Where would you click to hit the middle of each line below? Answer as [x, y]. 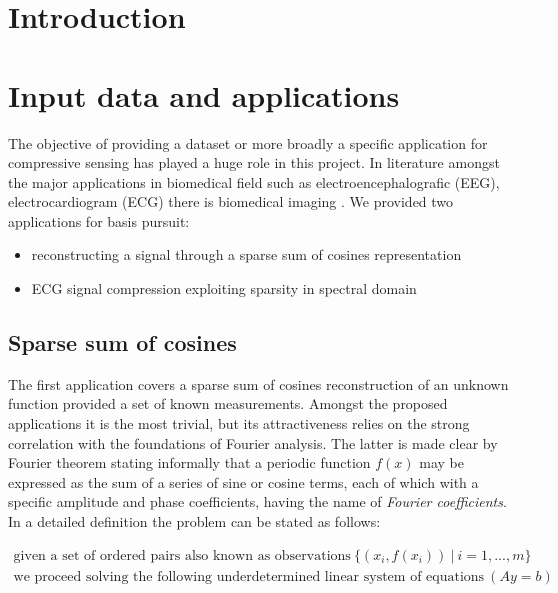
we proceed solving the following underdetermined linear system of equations [249, 576]
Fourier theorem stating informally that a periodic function [189, 462]
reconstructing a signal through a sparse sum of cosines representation [246, 254]
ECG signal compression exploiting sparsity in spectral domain [224, 288]
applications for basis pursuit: [99, 220]
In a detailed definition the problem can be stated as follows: [194, 521]
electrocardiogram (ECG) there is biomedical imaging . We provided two [231, 201]
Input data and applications [204, 94]
